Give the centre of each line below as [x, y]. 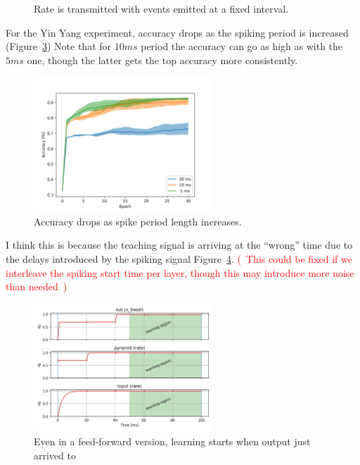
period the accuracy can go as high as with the [242, 46]
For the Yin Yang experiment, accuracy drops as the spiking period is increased [177, 32]
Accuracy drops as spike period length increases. [138, 221]
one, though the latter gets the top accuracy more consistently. [162, 60]
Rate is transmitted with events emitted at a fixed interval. [161, 8]
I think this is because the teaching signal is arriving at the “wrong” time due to [179, 245]
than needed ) [37, 286]
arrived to [55, 455]
